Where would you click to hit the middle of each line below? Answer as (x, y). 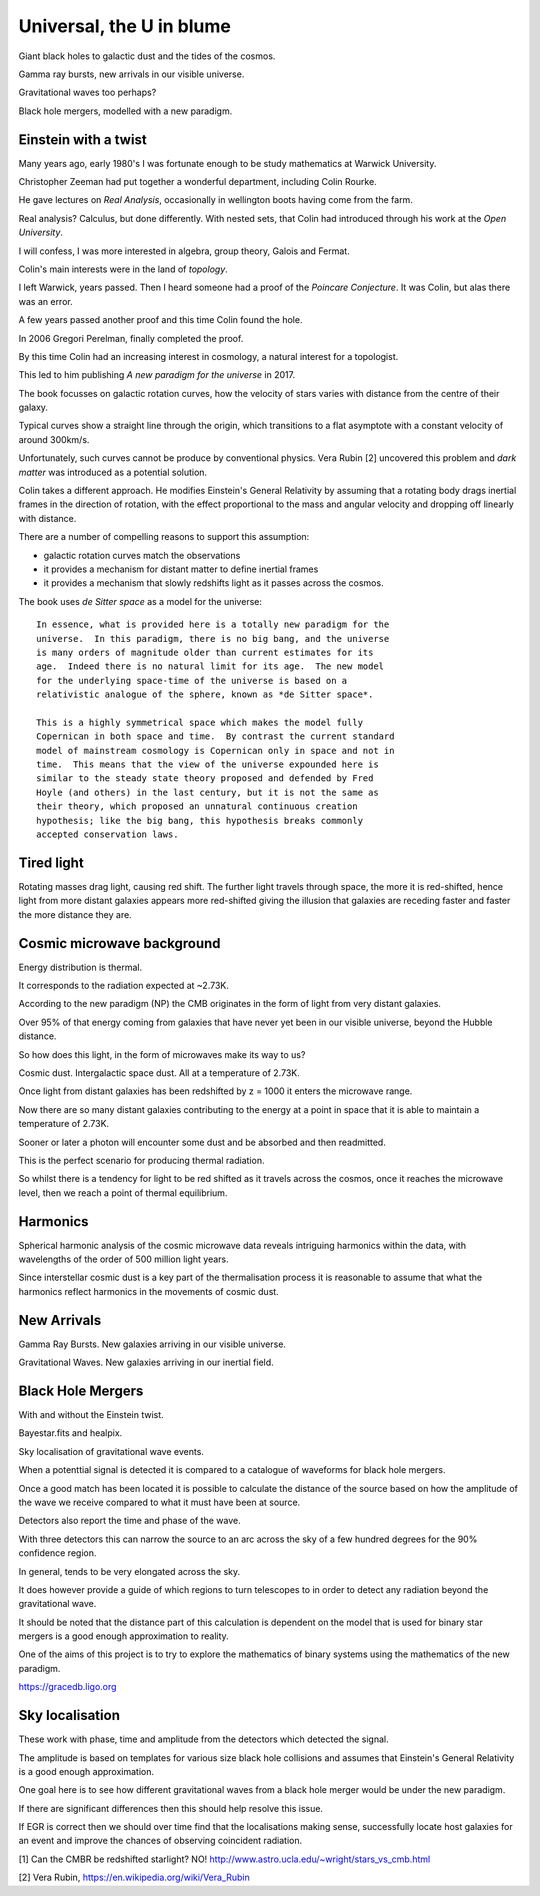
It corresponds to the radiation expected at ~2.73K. (124, 986)
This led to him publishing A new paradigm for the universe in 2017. (156, 375)
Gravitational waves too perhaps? (87, 92)
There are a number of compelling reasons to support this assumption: (164, 537)
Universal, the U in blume (125, 26)
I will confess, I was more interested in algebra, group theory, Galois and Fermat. (184, 251)
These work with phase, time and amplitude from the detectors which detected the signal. (203, 1739)
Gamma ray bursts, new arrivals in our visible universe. (131, 74)
